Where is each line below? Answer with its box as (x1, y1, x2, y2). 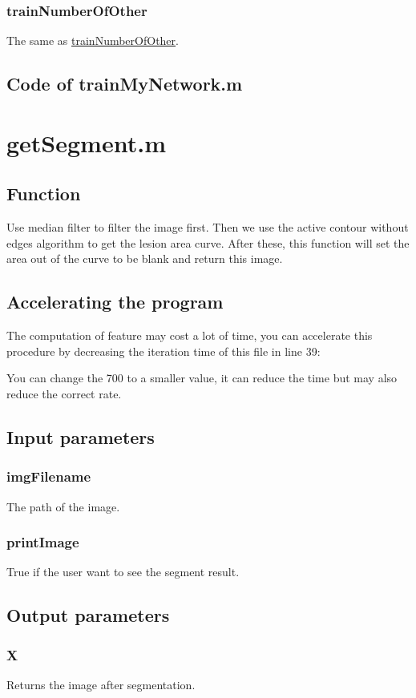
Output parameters (6, 603, 170, 627)
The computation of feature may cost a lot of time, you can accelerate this (6, 327, 373, 344)
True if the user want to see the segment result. (6, 563, 240, 580)
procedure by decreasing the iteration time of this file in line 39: (6, 342, 321, 359)
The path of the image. (6, 498, 120, 514)
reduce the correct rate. (6, 385, 122, 401)
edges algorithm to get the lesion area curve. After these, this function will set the (6, 234, 410, 251)
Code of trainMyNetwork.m (6, 71, 243, 96)
